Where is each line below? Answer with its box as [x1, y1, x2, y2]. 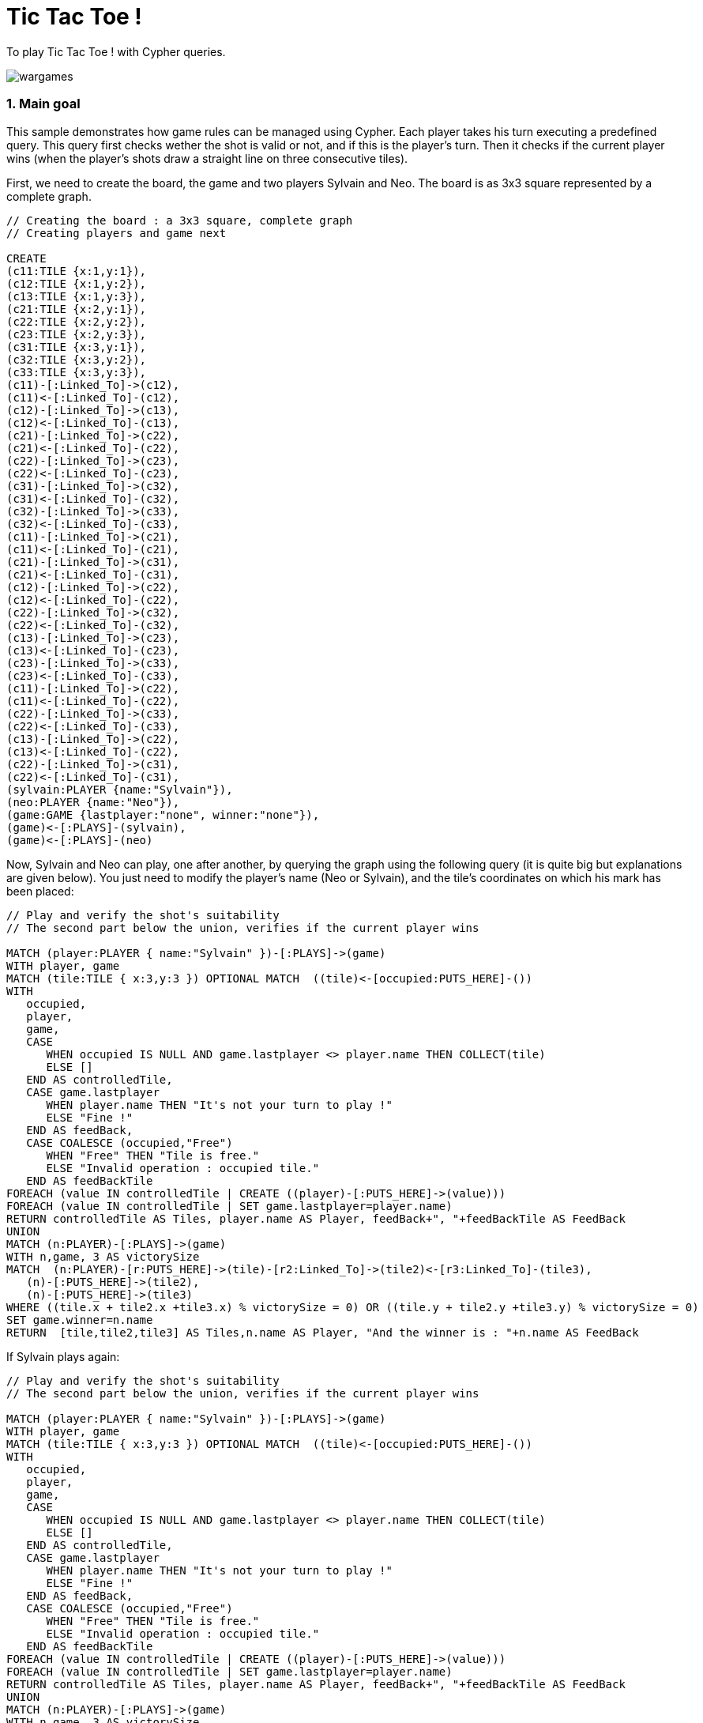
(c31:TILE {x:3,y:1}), [6, 340, 147, 353]
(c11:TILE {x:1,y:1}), [6, 264, 147, 277]
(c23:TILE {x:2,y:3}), [6, 327, 147, 341]
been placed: [6, 884, 74, 898]
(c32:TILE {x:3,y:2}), [6, 353, 147, 366]
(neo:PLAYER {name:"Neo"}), [6, 795, 180, 809]
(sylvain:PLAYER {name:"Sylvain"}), [6, 782, 233, 796]
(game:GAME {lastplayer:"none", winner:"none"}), [6, 808, 320, 821]
